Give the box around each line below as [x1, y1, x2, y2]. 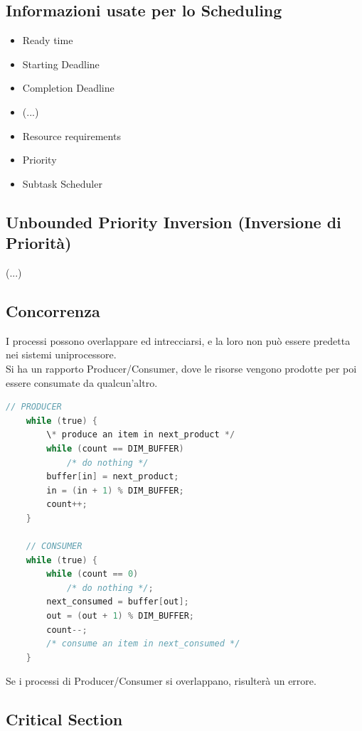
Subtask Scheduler [22, 176, 102, 191]
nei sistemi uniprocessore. [6, 347, 117, 362]
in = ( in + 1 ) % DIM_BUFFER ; [46, 485, 184, 496]
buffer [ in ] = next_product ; [46, 471, 179, 482]
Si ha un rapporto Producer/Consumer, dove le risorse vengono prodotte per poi [6, 361, 357, 375]
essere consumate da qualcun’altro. [6, 375, 158, 390]
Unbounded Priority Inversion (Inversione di [6, 210, 341, 233]
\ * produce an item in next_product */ [46, 429, 235, 440]
